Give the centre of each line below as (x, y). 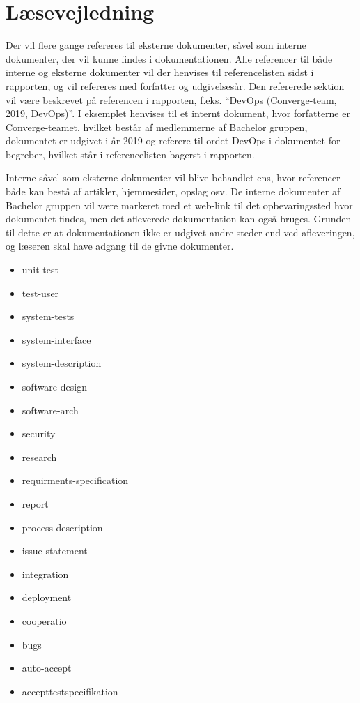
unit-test (40, 270)
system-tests (48, 316)
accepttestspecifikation (70, 691)
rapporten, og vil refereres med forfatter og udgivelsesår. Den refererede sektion (175, 85)
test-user (40, 293)
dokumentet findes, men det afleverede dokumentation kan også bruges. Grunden (179, 219)
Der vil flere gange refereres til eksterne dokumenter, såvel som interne (156, 45)
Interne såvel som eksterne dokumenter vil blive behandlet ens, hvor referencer (173, 177)
